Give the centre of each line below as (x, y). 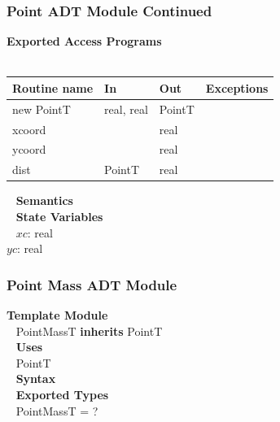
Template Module (57, 314)
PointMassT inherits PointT (89, 331)
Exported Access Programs (84, 41)
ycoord (29, 149)
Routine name (53, 87)
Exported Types (62, 394)
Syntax (36, 378)
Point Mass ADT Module (92, 284)
